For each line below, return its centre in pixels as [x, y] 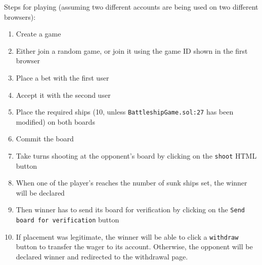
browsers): [20, 16]
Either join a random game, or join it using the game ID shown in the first [132, 50]
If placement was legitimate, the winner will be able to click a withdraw [127, 236]
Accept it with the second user [63, 94]
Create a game [38, 34]
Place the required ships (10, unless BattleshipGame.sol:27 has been [125, 112]
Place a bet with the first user [62, 77]
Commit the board [45, 139]
